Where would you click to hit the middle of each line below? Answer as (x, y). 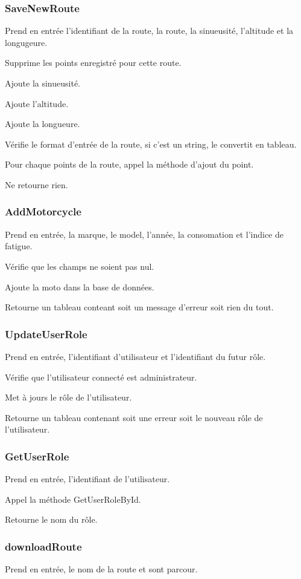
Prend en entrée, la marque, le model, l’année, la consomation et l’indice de (144, 234)
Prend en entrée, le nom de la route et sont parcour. (101, 569)
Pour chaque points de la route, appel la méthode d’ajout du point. (129, 164)
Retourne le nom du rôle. (51, 519)
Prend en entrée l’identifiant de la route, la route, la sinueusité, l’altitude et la (149, 31)
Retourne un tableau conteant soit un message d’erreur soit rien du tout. (139, 307)
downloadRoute (43, 546)
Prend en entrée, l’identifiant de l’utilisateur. (87, 479)
